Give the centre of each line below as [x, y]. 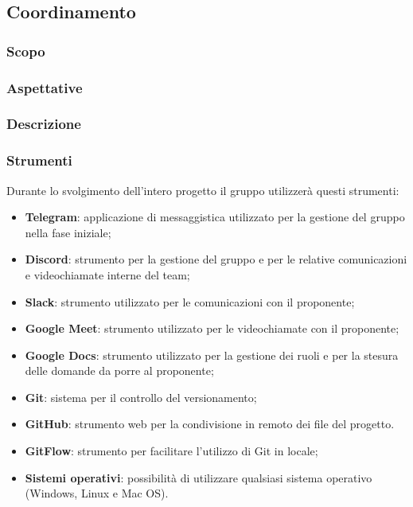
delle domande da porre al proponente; [119, 370]
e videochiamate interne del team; [107, 274]
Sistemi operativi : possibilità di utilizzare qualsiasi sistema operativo [199, 477]
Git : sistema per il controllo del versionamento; [141, 397]
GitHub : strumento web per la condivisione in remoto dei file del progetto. [210, 424]
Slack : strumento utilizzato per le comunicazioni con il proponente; [190, 301]
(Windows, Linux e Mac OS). [97, 493]
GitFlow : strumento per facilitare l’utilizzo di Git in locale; [171, 451]
